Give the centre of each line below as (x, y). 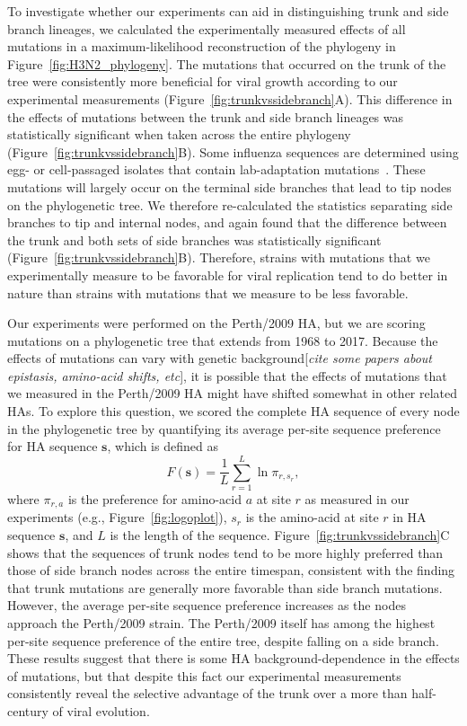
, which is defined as (163, 446)
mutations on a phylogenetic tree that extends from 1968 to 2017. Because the (223, 340)
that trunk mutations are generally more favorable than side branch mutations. (225, 587)
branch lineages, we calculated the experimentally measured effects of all (207, 28)
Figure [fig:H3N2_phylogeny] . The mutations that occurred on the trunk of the (227, 63)
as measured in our (357, 498)
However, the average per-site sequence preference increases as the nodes (207, 605)
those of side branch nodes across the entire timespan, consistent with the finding (231, 570)
